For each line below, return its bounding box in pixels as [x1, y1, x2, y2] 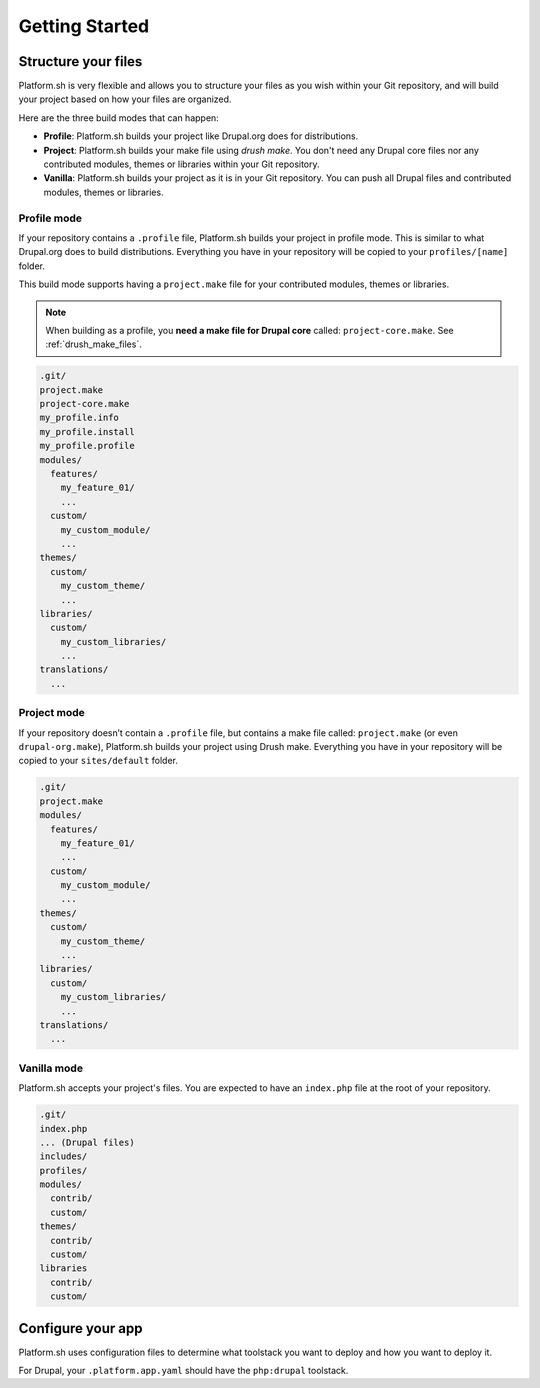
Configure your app [18, 1320, 143, 1337]
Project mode [18, 706, 85, 720]
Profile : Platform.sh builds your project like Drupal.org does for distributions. [43, 130, 359, 142]
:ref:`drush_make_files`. [45, 338, 142, 350]
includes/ [39, 1151, 88, 1162]
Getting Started [18, 15, 150, 37]
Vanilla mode [18, 1061, 84, 1075]
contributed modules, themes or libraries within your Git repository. [43, 158, 320, 170]
